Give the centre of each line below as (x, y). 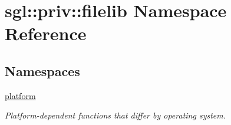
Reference (46, 33)
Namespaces (42, 70)
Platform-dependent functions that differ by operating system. (115, 115)
